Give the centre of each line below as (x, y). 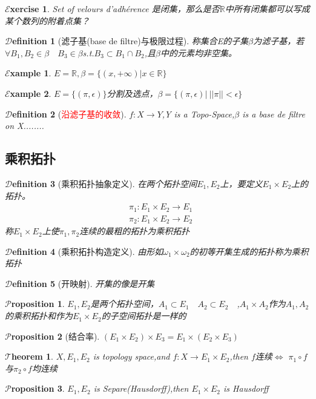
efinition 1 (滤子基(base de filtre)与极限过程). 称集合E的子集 (130, 41)
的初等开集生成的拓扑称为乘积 (249, 251)
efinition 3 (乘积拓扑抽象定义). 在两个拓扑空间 (105, 183)
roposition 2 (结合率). (55, 336)
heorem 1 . (32, 356)
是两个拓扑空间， (124, 304)
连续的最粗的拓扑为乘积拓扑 (135, 231)
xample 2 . (31, 93)
